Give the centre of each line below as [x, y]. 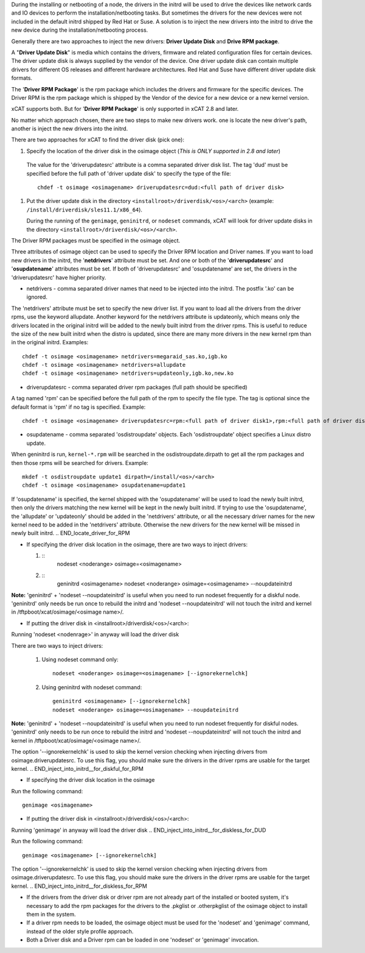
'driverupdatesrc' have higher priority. [59, 277]
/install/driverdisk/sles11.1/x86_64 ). [85, 210]
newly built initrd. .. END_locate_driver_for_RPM [71, 533]
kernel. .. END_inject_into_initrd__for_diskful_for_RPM [78, 768]
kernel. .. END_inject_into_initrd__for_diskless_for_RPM [79, 886]
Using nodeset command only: [80, 659]
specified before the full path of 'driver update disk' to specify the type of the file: [129, 173]
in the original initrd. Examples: [50, 342]
